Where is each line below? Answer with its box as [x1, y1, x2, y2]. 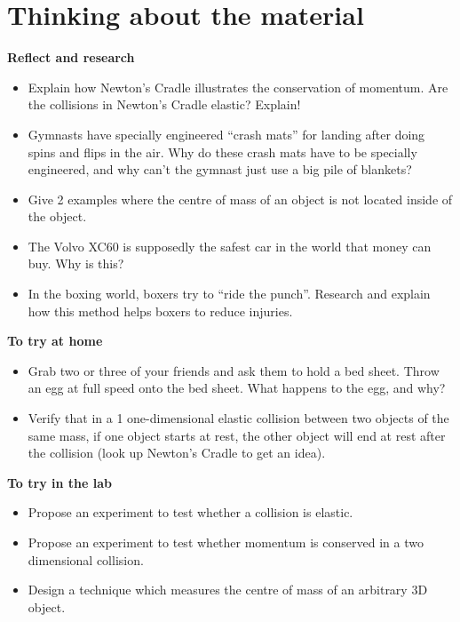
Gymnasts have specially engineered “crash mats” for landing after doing [28, 124, 425, 143]
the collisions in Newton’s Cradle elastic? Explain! [28, 95, 301, 114]
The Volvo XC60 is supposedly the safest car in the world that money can [28, 236, 432, 255]
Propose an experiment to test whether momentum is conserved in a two [28, 533, 424, 551]
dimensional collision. [28, 550, 144, 569]
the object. [28, 207, 87, 226]
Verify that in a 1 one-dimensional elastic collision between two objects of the [28, 409, 449, 427]
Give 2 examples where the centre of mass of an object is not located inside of [28, 189, 453, 208]
